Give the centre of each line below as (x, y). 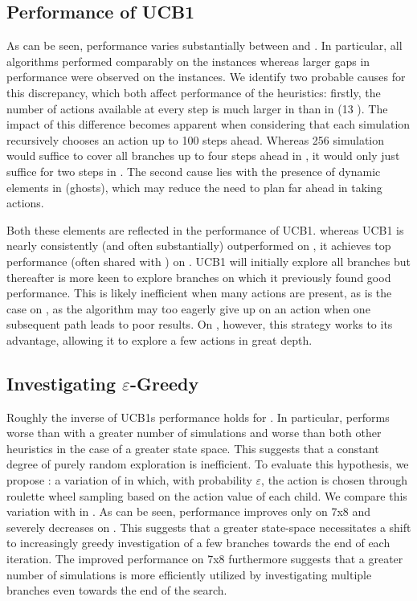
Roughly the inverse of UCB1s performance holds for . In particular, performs (198, 417)
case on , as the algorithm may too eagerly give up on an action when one (188, 308)
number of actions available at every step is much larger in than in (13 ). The (197, 108)
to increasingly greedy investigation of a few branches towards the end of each (198, 543)
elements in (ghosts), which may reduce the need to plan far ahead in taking (194, 187)
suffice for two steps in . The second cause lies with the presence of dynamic (194, 171)
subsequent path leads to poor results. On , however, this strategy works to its (200, 324)
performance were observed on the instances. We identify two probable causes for (206, 77)
